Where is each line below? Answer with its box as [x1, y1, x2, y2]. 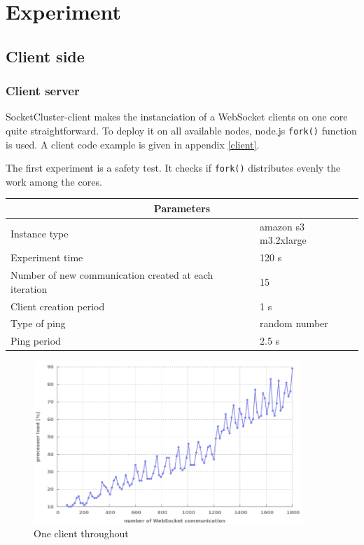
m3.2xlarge [260, 233, 307, 247]
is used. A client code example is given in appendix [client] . [6, 137, 260, 151]
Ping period [10, 333, 61, 348]
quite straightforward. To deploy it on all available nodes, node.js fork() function [6, 123, 357, 137]
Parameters [153, 200, 211, 215]
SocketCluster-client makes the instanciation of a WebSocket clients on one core [6, 109, 348, 124]
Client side [6, 45, 85, 67]
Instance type [10, 226, 69, 240]
